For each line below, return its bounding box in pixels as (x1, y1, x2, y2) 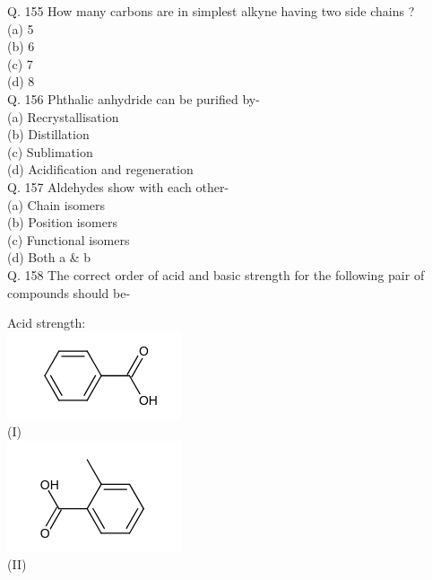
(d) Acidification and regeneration (7, 160, 194, 179)
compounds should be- (7, 283, 131, 302)
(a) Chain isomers (7, 195, 106, 214)
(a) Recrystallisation (7, 107, 119, 126)
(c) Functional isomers (7, 230, 130, 249)
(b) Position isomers (7, 213, 117, 232)
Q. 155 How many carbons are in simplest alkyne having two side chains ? (7, 2, 415, 20)
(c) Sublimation (7, 142, 93, 161)
